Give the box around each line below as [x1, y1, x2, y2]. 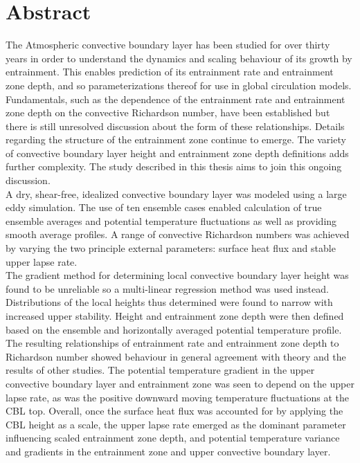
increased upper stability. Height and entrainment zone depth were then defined [6, 309, 344, 323]
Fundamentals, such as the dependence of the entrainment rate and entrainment [6, 91, 345, 106]
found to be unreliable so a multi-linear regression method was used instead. [6, 281, 329, 296]
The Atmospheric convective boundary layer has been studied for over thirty [6, 37, 330, 52]
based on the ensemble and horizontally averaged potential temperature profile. [6, 322, 342, 336]
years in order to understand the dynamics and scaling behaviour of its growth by [6, 51, 352, 65]
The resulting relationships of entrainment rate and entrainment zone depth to [6, 336, 339, 350]
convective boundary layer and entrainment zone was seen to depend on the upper [6, 376, 354, 390]
